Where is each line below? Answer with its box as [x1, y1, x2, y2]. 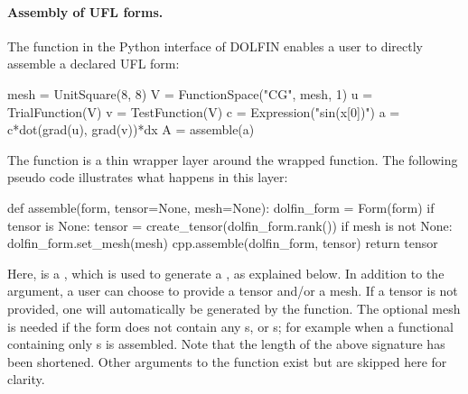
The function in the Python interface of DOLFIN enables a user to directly [7, 36, 423, 55]
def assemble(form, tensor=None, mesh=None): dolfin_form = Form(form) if [7, 197, 435, 216]
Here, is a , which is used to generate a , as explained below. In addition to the [7, 263, 445, 282]
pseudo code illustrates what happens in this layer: [7, 168, 288, 187]
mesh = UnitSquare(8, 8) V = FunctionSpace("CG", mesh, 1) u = [7, 84, 373, 103]
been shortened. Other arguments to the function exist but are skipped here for [7, 352, 447, 371]
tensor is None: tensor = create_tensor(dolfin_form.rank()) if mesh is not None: [7, 215, 453, 234]
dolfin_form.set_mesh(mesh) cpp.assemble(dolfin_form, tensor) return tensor [7, 234, 438, 252]
